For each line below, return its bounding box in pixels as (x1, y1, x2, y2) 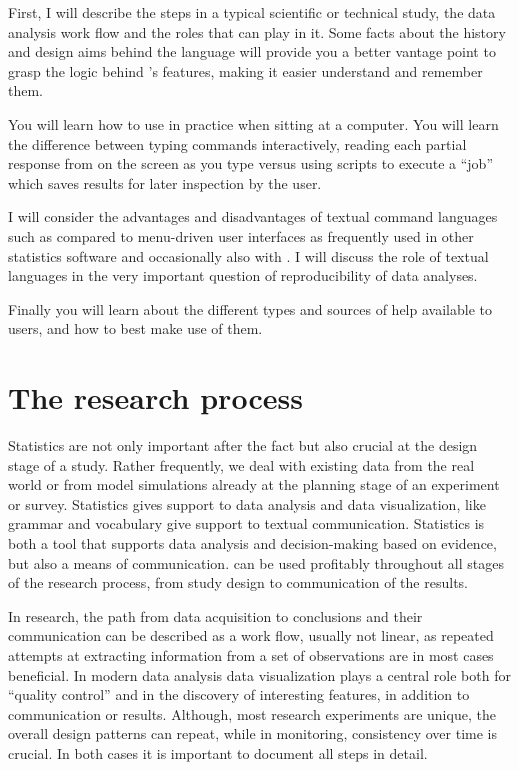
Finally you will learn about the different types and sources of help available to (8, 298, 492, 319)
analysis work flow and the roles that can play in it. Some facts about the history (8, 21, 506, 42)
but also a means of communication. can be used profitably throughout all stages (8, 552, 504, 573)
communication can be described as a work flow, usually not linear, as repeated (8, 625, 494, 646)
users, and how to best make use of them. (8, 318, 263, 339)
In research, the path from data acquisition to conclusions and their (8, 605, 423, 626)
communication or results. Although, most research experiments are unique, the (8, 703, 496, 724)
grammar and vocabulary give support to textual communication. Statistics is (8, 513, 485, 534)
